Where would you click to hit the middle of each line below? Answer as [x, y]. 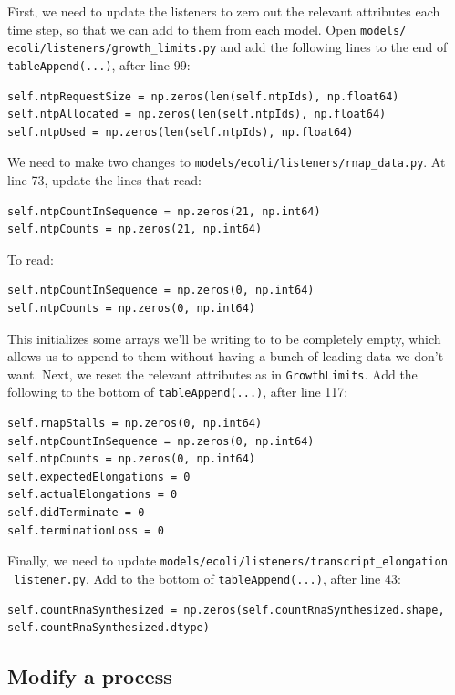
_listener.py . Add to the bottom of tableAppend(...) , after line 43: [204, 578]
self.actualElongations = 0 [93, 495]
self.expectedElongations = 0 [99, 477]
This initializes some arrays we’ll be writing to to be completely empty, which [224, 338]
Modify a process [90, 676]
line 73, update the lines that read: [104, 180]
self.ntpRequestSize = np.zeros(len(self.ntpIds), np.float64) [203, 96]
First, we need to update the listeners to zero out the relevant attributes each [224, 11]
